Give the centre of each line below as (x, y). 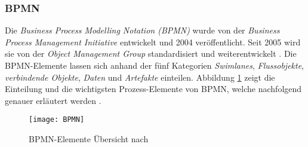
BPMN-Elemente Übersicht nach (89, 139)
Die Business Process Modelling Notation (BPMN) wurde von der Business (142, 30)
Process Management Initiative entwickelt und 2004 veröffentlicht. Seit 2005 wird (153, 42)
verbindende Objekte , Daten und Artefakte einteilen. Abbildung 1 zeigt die (140, 77)
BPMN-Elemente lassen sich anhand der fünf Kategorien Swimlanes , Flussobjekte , (155, 65)
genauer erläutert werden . (53, 100)
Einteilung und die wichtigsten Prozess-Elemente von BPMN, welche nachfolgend (153, 89)
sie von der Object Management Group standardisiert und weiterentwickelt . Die (151, 53)
